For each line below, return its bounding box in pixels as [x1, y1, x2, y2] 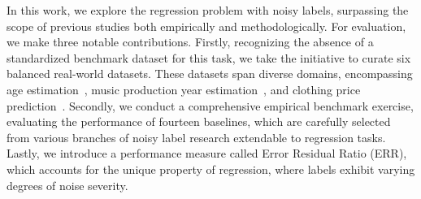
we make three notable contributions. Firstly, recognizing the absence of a [7, 33, 374, 50]
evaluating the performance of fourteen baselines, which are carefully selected [7, 113, 391, 130]
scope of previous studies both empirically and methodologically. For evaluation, [7, 17, 406, 34]
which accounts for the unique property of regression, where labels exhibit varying [7, 160, 415, 177]
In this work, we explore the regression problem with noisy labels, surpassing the [7, 2, 409, 18]
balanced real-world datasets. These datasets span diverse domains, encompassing [7, 65, 413, 82]
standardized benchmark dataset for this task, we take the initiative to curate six [7, 49, 411, 66]
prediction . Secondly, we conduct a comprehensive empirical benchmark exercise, [7, 97, 414, 114]
